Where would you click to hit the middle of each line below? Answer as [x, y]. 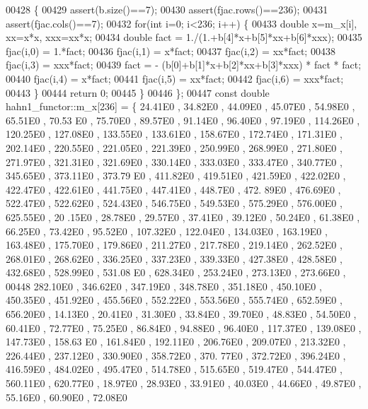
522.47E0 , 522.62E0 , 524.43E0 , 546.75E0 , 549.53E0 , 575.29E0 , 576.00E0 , [174, 203]
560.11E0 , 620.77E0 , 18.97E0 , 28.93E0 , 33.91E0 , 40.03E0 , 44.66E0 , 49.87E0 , [184, 383]
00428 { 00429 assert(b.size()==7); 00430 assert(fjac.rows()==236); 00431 [167, 9]
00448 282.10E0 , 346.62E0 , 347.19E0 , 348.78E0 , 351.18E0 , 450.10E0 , [164, 286]
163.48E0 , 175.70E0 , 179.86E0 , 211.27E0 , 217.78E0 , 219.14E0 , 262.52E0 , [174, 245]
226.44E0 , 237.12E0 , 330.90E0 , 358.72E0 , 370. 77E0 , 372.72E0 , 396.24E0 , [176, 355]
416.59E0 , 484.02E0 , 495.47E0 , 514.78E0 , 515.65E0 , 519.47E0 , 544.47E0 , [174, 369]
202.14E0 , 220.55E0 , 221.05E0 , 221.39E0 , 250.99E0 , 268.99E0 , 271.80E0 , [174, 147]
